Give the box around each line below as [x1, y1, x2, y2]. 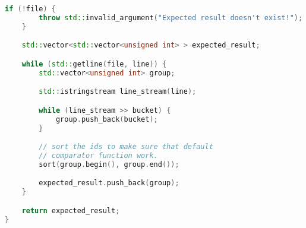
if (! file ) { [5, 5, 56, 13]
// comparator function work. [39, 151, 158, 160]
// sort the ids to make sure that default [39, 142, 213, 151]
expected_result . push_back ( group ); [39, 179, 179, 188]
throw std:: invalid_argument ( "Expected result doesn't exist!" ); [39, 13, 303, 22]
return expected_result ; [21, 206, 120, 215]
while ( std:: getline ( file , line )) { [21, 59, 167, 68]
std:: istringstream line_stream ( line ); [39, 87, 197, 96]
